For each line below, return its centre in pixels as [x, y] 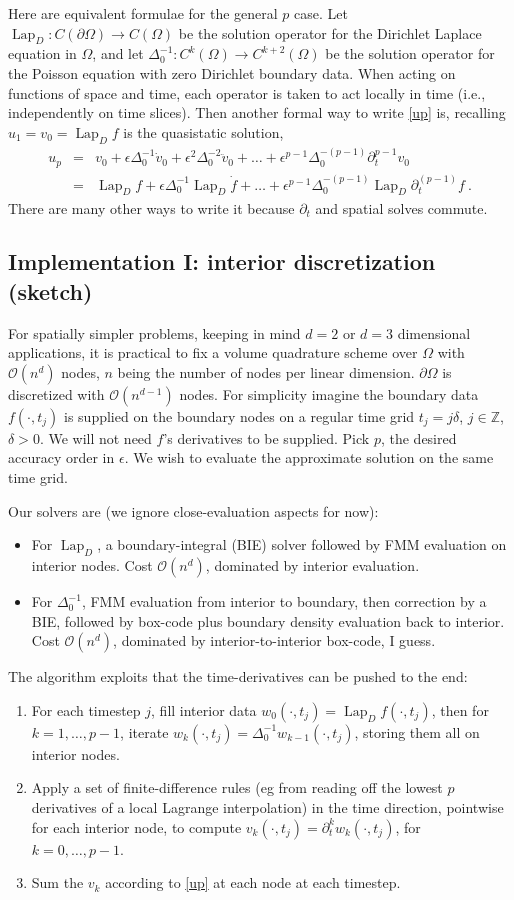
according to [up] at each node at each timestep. [253, 882]
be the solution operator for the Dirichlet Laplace [330, 32]
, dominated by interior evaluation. [312, 565]
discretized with [56, 393]
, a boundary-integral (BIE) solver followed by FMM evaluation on [302, 544]
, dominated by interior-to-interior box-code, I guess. [274, 640]
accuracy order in [61, 457]
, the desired [418, 437]
